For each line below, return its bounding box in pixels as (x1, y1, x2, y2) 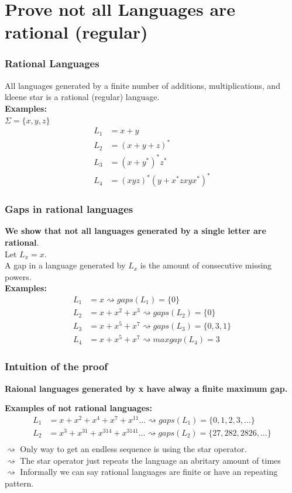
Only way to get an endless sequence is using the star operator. (20, 443, 247, 455)
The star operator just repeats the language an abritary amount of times (20, 454, 281, 466)
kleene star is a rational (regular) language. (5, 91, 160, 103)
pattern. (5, 477, 34, 489)
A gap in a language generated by (5, 259, 126, 271)
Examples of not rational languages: (5, 402, 152, 414)
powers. (5, 270, 32, 282)
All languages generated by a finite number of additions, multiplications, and (5, 79, 280, 91)
